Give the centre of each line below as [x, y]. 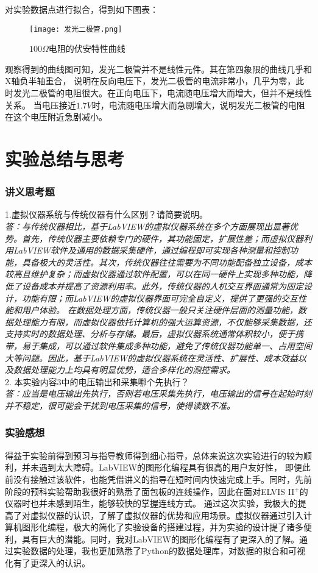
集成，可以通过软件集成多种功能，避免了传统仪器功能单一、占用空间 [175, 345]
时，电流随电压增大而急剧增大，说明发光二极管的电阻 [198, 105]
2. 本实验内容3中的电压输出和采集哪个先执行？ [97, 381]
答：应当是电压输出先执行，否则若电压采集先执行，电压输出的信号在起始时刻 [158, 393]
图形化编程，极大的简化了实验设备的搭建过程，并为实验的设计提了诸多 [162, 527]
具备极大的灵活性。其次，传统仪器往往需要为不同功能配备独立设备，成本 [167, 262]
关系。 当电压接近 [41, 105]
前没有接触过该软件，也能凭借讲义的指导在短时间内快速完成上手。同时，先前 [158, 479]
